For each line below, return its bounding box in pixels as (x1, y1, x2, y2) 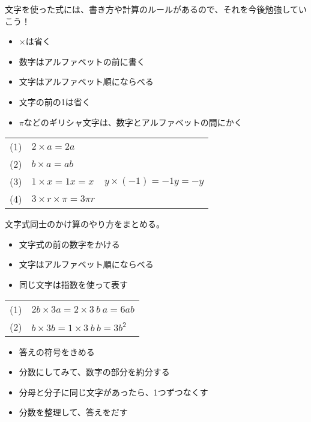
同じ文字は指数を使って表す (19, 278, 128, 290)
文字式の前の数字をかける (19, 237, 120, 250)
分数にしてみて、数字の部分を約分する (19, 365, 170, 378)
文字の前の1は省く (19, 95, 91, 108)
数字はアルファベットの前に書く (19, 55, 145, 67)
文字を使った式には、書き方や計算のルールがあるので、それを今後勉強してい (5, 3, 307, 15)
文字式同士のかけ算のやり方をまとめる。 (5, 218, 165, 230)
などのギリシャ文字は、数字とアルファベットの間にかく (23, 115, 243, 128)
